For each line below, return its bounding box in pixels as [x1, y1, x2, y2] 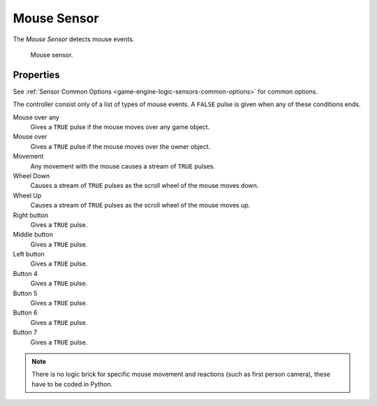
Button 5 [13, 289, 38, 297]
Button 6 [13, 308, 38, 317]
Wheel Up [13, 191, 42, 199]
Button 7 [13, 328, 38, 337]
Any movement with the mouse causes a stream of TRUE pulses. [30, 161, 216, 171]
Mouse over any [13, 113, 59, 122]
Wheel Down [13, 171, 50, 180]
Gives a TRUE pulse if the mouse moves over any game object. [30, 123, 210, 131]
